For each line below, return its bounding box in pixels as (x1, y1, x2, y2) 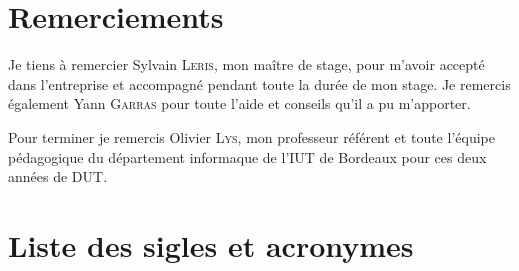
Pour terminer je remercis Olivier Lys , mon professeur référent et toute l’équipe (8, 126, 495, 147)
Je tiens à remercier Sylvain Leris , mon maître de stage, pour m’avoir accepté (8, 54, 485, 75)
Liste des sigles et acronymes (8, 224, 414, 265)
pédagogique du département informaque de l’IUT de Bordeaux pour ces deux (8, 146, 487, 167)
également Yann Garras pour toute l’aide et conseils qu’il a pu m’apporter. (8, 93, 471, 114)
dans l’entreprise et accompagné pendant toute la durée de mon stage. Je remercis (8, 73, 511, 94)
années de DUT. (8, 166, 108, 187)
